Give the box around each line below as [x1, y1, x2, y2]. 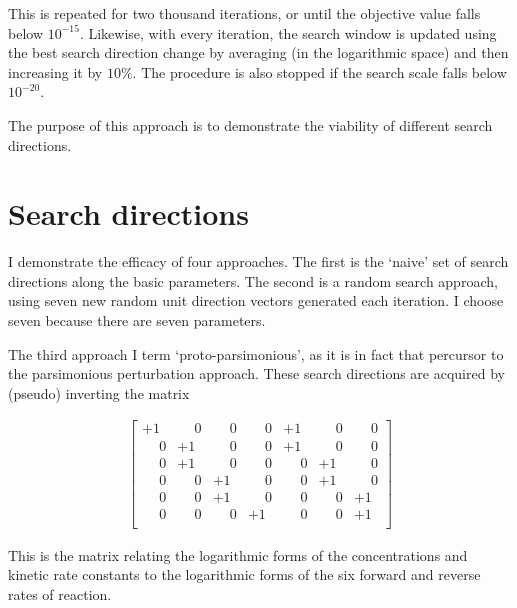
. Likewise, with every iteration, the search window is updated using [79, 22, 497, 43]
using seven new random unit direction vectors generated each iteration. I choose [8, 290, 504, 311]
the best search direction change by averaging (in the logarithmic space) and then [8, 42, 509, 63]
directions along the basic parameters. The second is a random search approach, [8, 270, 498, 291]
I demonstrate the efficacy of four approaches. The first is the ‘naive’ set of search [8, 251, 509, 272]
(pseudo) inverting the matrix [8, 382, 190, 403]
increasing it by [8, 61, 103, 82]
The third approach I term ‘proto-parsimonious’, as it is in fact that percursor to [8, 343, 504, 364]
